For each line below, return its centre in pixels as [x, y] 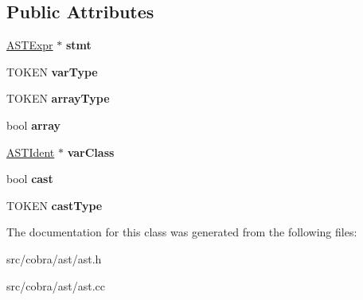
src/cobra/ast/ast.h [54, 258]
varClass [91, 152]
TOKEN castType [55, 205]
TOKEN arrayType [58, 98]
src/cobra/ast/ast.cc [56, 285]
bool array [34, 125]
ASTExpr [30, 45]
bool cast [30, 179]
